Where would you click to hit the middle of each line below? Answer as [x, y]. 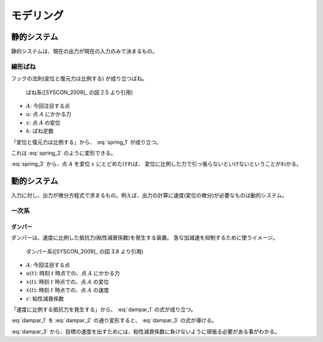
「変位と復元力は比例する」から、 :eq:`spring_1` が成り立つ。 [86, 142]
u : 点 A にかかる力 [49, 114]
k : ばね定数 [40, 131]
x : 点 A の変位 [43, 122]
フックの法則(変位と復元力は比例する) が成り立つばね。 [79, 78]
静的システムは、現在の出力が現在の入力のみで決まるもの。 [84, 52]
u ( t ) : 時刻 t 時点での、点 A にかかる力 [73, 273]
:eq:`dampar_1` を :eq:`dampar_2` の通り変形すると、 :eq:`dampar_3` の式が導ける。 [114, 320]
